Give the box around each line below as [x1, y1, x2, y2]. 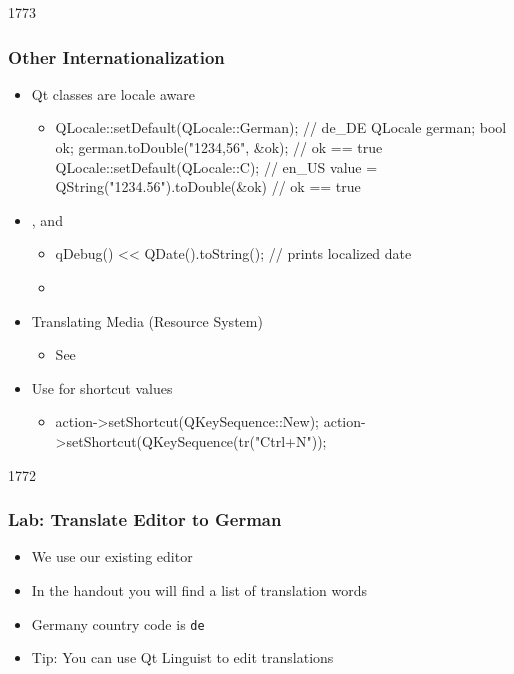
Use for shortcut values [31, 377, 173, 398]
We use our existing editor [31, 546, 193, 567]
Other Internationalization [8, 44, 225, 69]
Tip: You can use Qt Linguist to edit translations [31, 647, 334, 668]
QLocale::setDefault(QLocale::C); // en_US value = [55, 156, 378, 177]
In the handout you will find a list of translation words [31, 579, 367, 600]
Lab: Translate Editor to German [8, 507, 282, 532]
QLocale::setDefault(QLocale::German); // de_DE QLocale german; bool [55, 117, 507, 138]
